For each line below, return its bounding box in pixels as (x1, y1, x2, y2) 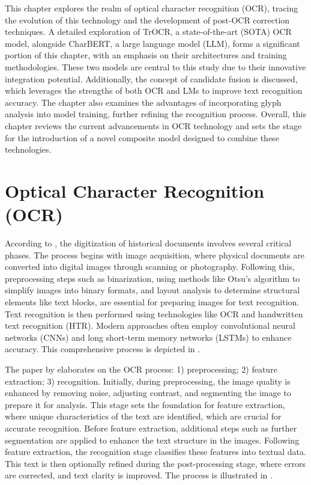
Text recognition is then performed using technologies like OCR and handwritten (5, 307, 303, 320)
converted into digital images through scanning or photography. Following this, (5, 260, 295, 273)
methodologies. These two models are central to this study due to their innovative (5, 60, 306, 73)
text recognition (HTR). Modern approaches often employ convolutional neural (5, 319, 295, 332)
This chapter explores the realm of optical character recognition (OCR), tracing (5, 2, 298, 14)
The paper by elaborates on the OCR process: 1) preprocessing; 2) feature (5, 362, 277, 375)
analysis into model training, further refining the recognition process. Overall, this (5, 108, 306, 120)
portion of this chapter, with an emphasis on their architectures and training (5, 49, 287, 61)
